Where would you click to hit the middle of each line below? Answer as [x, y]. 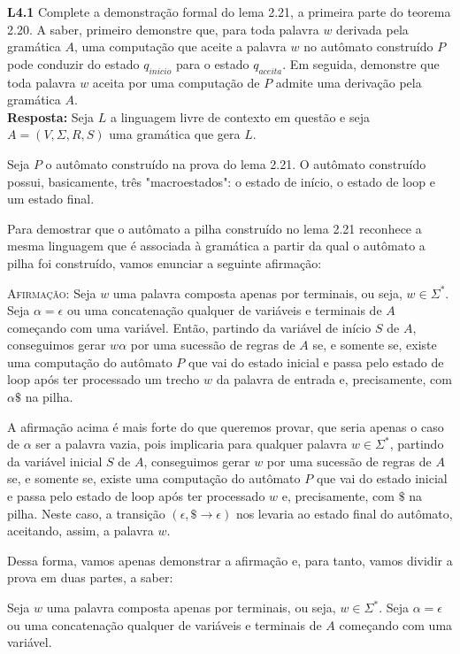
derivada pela [372, 29]
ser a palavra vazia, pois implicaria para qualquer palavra [192, 444]
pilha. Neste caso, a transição [86, 513]
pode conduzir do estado [73, 63]
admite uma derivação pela [349, 82]
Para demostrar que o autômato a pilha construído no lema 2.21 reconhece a [215, 228]
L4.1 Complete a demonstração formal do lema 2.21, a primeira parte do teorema [229, 12]
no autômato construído [368, 46]
